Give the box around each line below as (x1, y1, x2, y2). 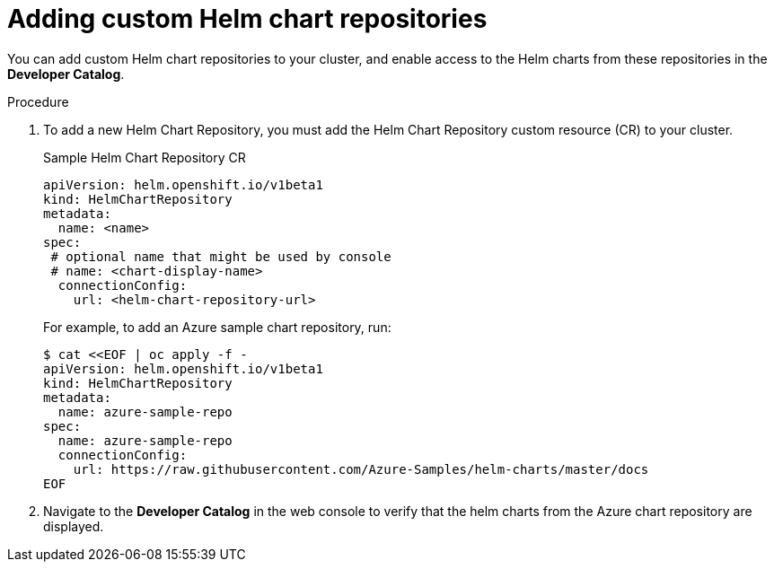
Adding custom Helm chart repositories (7, 4, 488, 34)
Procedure (7, 93, 69, 109)
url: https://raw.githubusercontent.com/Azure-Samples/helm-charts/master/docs (73, 461, 649, 477)
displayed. (43, 518, 104, 534)
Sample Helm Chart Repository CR (43, 149, 246, 165)
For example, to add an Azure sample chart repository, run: (43, 319, 391, 335)
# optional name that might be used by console (50, 249, 391, 264)
